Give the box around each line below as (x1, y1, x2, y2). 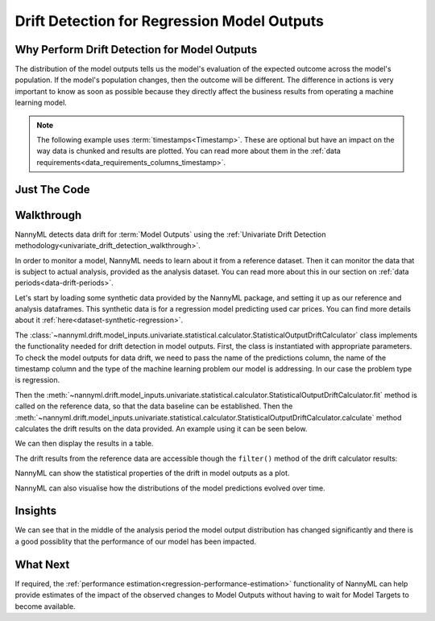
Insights (14, 504, 57, 518)
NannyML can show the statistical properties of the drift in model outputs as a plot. (14, 468, 290, 478)
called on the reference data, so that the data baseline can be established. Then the (14, 401, 293, 411)
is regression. (14, 375, 60, 385)
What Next (14, 557, 70, 571)
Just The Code (14, 182, 90, 197)
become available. (14, 601, 76, 611)
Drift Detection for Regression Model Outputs (14, 12, 324, 30)
